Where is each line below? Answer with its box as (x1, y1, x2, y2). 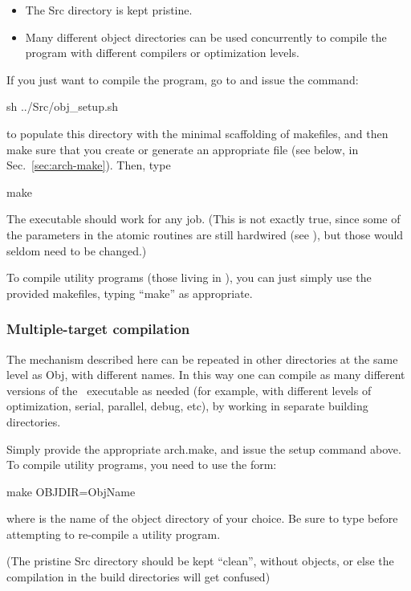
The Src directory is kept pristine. (25, 2, 193, 18)
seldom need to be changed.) (6, 242, 147, 259)
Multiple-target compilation (6, 319, 190, 339)
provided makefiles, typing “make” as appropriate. (6, 284, 253, 301)
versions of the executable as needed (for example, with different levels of (6, 381, 372, 398)
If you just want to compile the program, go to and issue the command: (6, 71, 359, 88)
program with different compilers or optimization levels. (25, 44, 299, 61)
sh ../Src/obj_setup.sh (6, 98, 119, 115)
